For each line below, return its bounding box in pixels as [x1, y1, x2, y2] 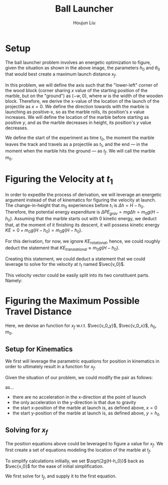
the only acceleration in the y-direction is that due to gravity [12, 399, 136, 405]
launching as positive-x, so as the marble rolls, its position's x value [5, 109, 144, 115]
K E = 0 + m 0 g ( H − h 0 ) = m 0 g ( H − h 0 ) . [5, 227, 83, 235]
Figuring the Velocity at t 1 [5, 173, 113, 186]
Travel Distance [5, 306, 72, 317]
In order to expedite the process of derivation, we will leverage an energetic [5, 192, 162, 197]
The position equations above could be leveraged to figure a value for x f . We [5, 440, 163, 448]
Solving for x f [5, 426, 48, 436]
